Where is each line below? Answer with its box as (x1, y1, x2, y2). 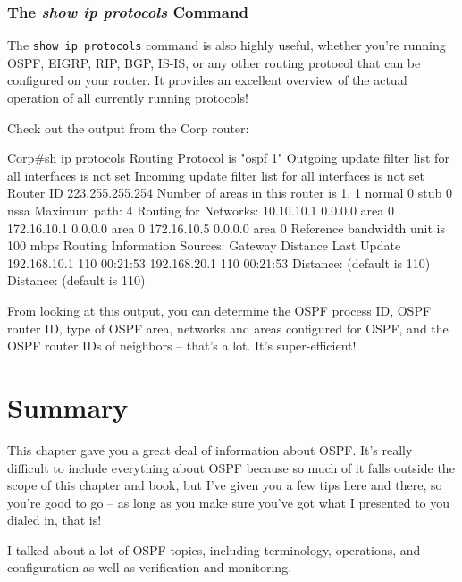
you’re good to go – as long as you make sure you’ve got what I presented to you (7, 493, 450, 511)
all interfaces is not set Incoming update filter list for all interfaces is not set (7, 165, 424, 184)
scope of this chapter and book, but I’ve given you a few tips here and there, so (7, 476, 442, 494)
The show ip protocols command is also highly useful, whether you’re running (7, 36, 446, 55)
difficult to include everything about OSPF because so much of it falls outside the (7, 458, 455, 477)
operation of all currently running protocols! (7, 89, 248, 107)
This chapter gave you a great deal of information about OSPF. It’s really (7, 440, 413, 459)
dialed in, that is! (7, 510, 102, 529)
